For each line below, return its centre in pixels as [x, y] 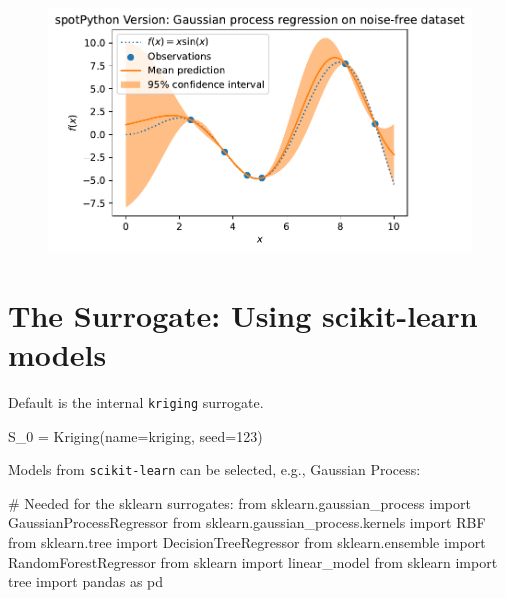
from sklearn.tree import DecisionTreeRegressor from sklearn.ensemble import [247, 542]
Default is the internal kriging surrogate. [136, 401]
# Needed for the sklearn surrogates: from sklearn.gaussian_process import [239, 502]
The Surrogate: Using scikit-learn [243, 314]
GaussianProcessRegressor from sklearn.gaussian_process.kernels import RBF [247, 522]
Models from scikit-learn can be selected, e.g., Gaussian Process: [214, 469]
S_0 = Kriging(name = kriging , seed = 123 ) [135, 435]
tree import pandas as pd [86, 581]
